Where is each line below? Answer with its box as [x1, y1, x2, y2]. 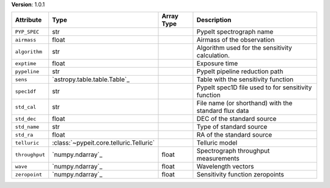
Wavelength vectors [196, 162, 254, 171]
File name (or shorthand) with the [196, 99, 293, 107]
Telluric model [196, 139, 238, 147]
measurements [196, 154, 240, 163]
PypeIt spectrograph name [196, 27, 274, 36]
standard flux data [196, 107, 249, 115]
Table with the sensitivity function [196, 75, 293, 84]
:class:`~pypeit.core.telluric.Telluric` [52, 139, 155, 147]
